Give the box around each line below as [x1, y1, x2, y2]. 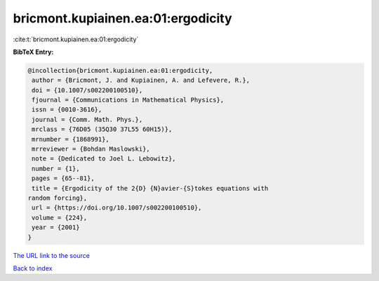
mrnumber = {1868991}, [32, 135, 110, 143]
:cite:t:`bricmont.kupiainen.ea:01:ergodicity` [13, 35, 139, 43]
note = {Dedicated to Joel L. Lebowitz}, [32, 155, 176, 163]
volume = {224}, [32, 214, 88, 221]
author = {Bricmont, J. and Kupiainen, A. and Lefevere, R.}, [32, 76, 251, 84]
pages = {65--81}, [32, 174, 95, 182]
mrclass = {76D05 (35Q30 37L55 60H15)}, [32, 125, 173, 133]
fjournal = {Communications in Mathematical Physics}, [32, 96, 225, 104]
